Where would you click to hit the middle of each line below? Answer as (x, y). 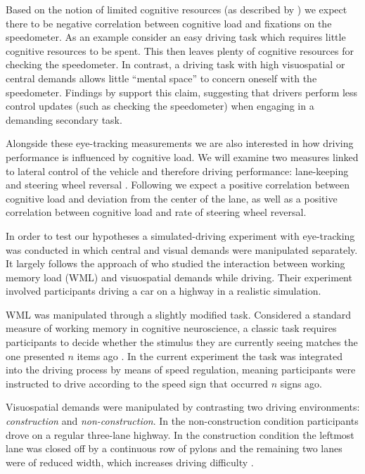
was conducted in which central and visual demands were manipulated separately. (182, 249)
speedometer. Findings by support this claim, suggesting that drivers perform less (182, 92)
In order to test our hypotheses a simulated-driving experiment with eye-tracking (180, 235)
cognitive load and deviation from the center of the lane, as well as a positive (172, 198)
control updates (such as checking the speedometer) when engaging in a (160, 106)
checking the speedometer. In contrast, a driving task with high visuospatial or (175, 64)
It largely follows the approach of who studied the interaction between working (175, 263)
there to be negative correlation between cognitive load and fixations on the (169, 23)
